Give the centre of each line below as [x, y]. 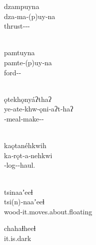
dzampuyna [22, 6]
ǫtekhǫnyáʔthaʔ [28, 99]
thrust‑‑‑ [17, 26]
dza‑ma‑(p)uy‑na [30, 16]
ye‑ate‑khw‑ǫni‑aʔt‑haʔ [39, 109]
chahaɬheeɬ [20, 228]
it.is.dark [18, 238]
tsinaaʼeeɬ [18, 192]
